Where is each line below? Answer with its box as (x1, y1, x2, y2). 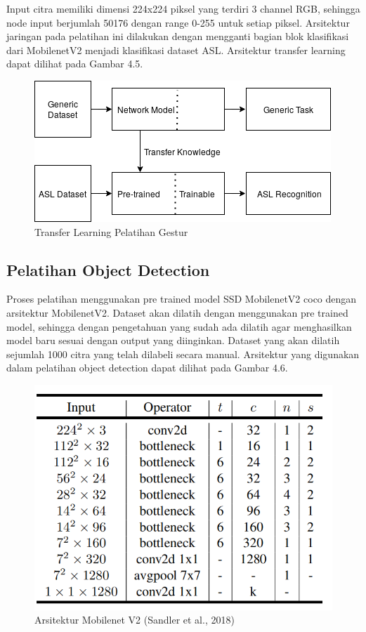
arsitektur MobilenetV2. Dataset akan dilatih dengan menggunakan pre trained (6, 305, 348, 320)
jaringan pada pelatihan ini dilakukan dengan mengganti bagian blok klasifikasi (6, 29, 349, 44)
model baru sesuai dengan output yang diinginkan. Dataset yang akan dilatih (6, 333, 340, 348)
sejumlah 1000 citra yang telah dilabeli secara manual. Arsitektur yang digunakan (6, 346, 360, 361)
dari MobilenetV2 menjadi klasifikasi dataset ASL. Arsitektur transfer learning (6, 42, 346, 57)
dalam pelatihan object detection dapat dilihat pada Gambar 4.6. (6, 360, 288, 375)
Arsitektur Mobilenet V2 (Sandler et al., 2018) (34, 612, 235, 627)
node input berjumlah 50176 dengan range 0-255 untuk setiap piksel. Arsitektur (6, 15, 350, 29)
